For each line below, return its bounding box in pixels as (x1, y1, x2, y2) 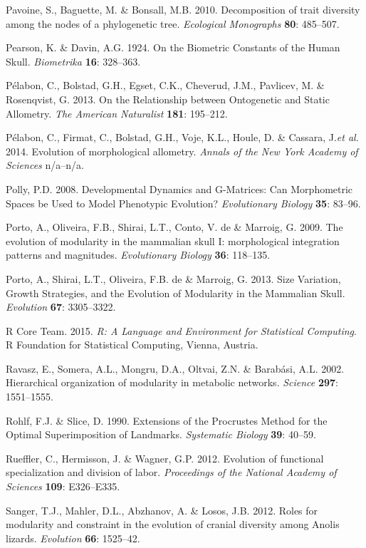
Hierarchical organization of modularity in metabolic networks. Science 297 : (6, 375, 339, 390)
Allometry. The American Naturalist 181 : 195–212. (6, 105, 228, 120)
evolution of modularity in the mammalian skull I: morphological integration (6, 233, 340, 248)
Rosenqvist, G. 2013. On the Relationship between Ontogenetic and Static (6, 91, 330, 106)
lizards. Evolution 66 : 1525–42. (6, 530, 140, 545)
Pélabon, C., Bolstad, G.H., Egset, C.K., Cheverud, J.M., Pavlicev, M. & (6, 78, 325, 93)
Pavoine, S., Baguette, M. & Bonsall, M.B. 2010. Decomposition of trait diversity (6, 2, 360, 16)
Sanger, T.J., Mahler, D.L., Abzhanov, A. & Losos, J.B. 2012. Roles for (6, 502, 318, 517)
